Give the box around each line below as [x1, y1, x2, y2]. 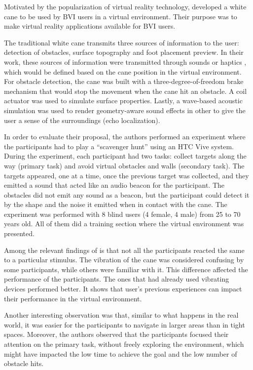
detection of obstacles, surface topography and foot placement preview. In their [4, 47, 244, 57]
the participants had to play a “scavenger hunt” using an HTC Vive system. [4, 141, 234, 151]
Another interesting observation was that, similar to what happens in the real [4, 310, 239, 320]
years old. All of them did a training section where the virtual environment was [4, 218, 244, 229]
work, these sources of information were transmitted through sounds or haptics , [4, 56, 247, 67]
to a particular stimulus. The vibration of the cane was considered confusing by [4, 254, 244, 265]
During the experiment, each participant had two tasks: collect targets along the [4, 151, 247, 161]
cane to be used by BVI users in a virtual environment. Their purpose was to [4, 11, 237, 21]
